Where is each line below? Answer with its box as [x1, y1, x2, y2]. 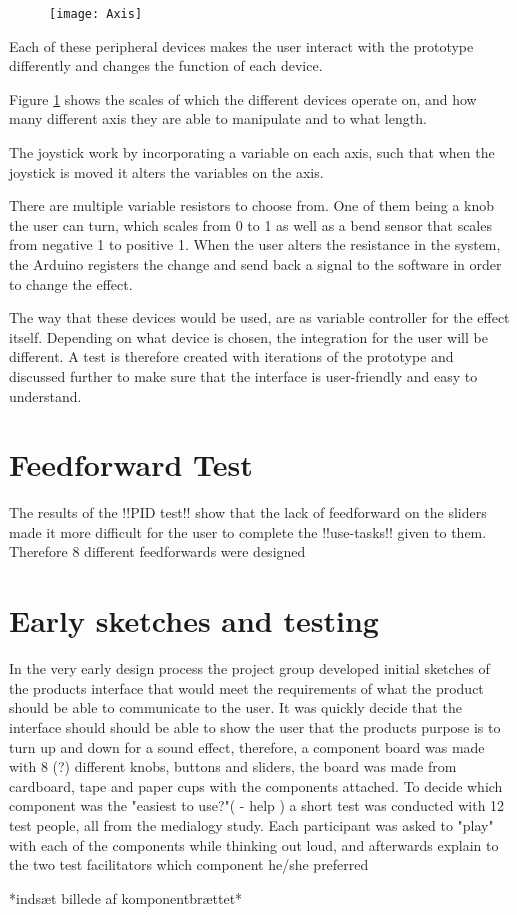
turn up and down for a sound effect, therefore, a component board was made [9, 736, 485, 757]
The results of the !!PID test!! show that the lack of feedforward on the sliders [9, 502, 487, 523]
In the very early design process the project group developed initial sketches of [9, 658, 490, 679]
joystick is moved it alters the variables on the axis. [9, 161, 324, 182]
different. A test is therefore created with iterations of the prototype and [9, 346, 454, 367]
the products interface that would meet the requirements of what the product [9, 677, 484, 698]
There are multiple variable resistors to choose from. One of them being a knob [9, 195, 495, 216]
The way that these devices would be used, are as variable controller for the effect [9, 307, 510, 328]
